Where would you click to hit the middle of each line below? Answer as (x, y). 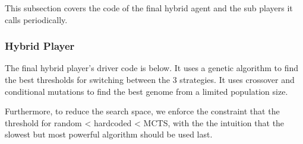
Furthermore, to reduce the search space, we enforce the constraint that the (142, 111)
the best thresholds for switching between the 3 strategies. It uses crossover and (150, 79)
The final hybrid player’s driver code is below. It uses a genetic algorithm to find (152, 68)
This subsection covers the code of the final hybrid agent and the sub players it (149, 8)
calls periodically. (36, 19)
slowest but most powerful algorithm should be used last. (109, 134)
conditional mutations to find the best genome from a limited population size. (146, 91)
